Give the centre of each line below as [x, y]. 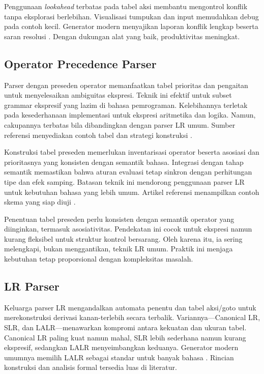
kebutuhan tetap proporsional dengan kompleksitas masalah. [99, 259]
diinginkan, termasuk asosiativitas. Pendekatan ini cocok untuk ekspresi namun [128, 229]
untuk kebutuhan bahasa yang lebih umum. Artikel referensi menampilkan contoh [132, 192]
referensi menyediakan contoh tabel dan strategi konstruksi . [98, 135]
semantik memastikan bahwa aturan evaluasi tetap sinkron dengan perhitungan [128, 172]
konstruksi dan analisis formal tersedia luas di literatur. [91, 367]
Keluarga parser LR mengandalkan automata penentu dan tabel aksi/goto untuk [130, 307]
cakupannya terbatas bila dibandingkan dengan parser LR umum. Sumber [120, 124]
